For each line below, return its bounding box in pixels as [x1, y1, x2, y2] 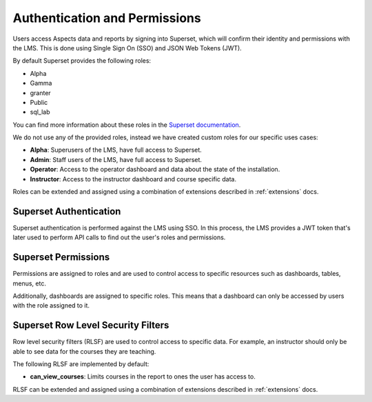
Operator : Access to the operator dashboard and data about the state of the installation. [30, 165, 280, 174]
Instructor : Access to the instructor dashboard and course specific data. [30, 174, 237, 183]
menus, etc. [12, 279, 46, 288]
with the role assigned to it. [12, 301, 90, 310]
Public [30, 98, 48, 106]
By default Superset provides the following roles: [12, 57, 152, 65]
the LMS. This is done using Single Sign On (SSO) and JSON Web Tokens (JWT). [12, 43, 242, 52]
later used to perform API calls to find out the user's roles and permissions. [12, 233, 226, 241]
